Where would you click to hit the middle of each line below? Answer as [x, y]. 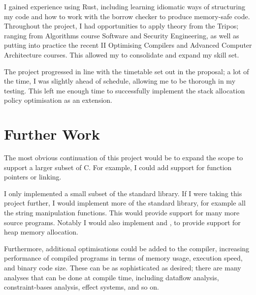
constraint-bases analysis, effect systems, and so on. [81, 287]
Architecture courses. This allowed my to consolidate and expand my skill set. [122, 54]
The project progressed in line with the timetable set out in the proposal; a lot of [127, 71]
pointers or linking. [33, 177]
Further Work [52, 134]
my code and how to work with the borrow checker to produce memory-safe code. [127, 16]
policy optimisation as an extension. [58, 100]
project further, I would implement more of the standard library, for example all [125, 203]
